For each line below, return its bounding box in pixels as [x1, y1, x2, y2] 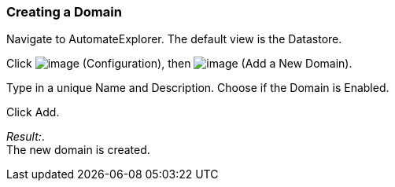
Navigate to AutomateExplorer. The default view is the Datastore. [6, 32, 342, 46]
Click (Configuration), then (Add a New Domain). [6, 57, 353, 71]
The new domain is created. [6, 143, 150, 157]
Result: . [6, 130, 45, 144]
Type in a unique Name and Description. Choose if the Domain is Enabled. [6, 81, 389, 95]
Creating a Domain [6, 4, 122, 20]
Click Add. [6, 105, 60, 119]
